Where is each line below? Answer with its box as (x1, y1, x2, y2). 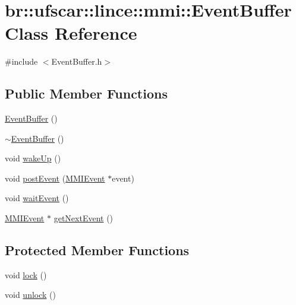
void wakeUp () (5, 152, 61, 164)
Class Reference (5, 21, 137, 45)
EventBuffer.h (51, 55, 102, 68)
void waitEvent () (5, 192, 69, 204)
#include (5, 55, 38, 68)
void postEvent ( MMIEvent (5, 171, 105, 184)
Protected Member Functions (5, 241, 190, 259)
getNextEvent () (53, 212, 114, 224)
